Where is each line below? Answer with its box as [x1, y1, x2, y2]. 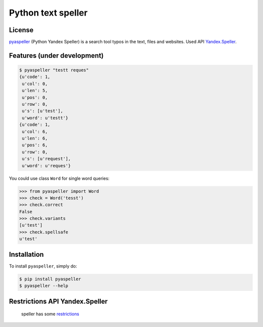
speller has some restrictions [21, 311, 79, 317]
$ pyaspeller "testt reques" [19, 67, 89, 73]
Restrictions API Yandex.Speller [9, 297, 108, 306]
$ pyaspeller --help [19, 283, 68, 289]
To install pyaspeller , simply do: [9, 263, 77, 269]
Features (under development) [9, 51, 104, 59]
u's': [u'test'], [22, 108, 63, 114]
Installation [9, 250, 44, 258]
